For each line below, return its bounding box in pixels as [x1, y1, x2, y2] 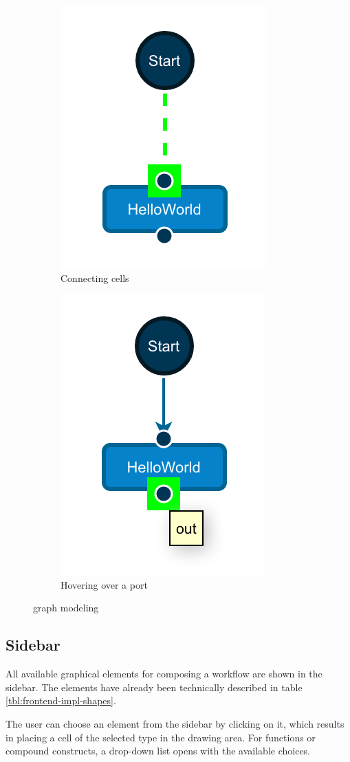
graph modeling [33, 600, 99, 615]
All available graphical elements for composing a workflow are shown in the [6, 666, 322, 681]
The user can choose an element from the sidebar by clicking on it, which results [6, 716, 344, 730]
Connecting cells [61, 270, 129, 285]
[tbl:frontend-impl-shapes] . [6, 693, 116, 708]
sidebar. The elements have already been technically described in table [6, 679, 303, 694]
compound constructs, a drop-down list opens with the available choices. [6, 743, 311, 758]
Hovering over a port [61, 577, 148, 591]
